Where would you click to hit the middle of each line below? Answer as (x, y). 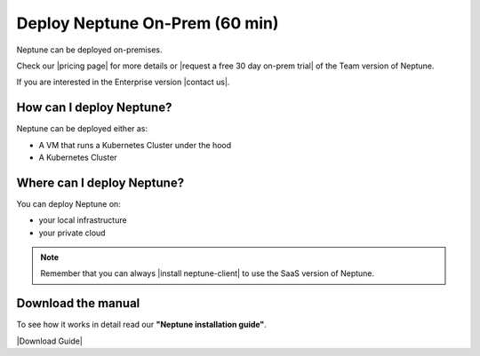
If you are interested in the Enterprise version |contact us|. (123, 82)
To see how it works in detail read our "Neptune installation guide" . (141, 325)
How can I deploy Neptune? (94, 108)
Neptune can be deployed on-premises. (89, 50)
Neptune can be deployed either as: (82, 129)
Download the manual (78, 303)
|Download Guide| (50, 341)
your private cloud (72, 233)
